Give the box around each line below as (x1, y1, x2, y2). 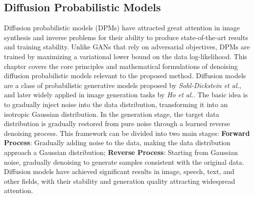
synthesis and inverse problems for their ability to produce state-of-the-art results (4, 32, 248, 42)
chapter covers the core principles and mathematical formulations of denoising (4, 61, 238, 71)
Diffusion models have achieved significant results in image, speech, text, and (4, 166, 234, 176)
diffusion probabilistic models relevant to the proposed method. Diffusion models (4, 70, 246, 81)
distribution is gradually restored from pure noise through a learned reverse (4, 118, 231, 129)
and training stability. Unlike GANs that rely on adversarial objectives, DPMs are (4, 42, 250, 52)
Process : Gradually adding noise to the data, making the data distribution (4, 137, 231, 148)
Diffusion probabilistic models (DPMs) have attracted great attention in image (4, 22, 240, 33)
